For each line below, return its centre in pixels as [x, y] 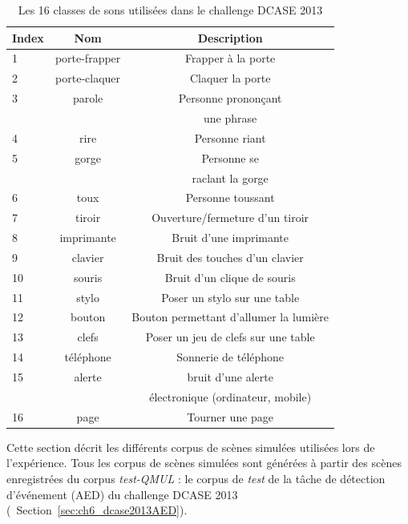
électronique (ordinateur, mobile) [230, 396]
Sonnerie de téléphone [230, 357]
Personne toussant [230, 198]
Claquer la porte [230, 78]
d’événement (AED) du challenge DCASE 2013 [122, 494]
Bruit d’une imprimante [230, 238]
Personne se [230, 157]
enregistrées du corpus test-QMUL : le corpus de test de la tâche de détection [196, 478]
